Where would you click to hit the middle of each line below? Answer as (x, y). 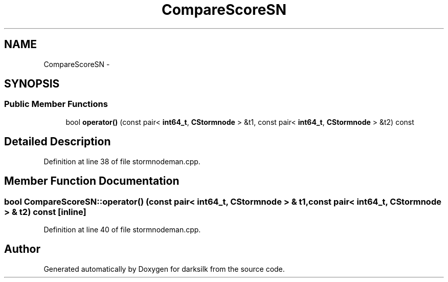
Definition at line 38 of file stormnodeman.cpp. (122, 161)
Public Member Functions (56, 104)
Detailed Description (58, 142)
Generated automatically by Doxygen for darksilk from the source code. (164, 269)
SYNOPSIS (32, 84)
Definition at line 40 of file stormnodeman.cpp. (122, 229)
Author (22, 249)
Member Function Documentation (92, 181)
